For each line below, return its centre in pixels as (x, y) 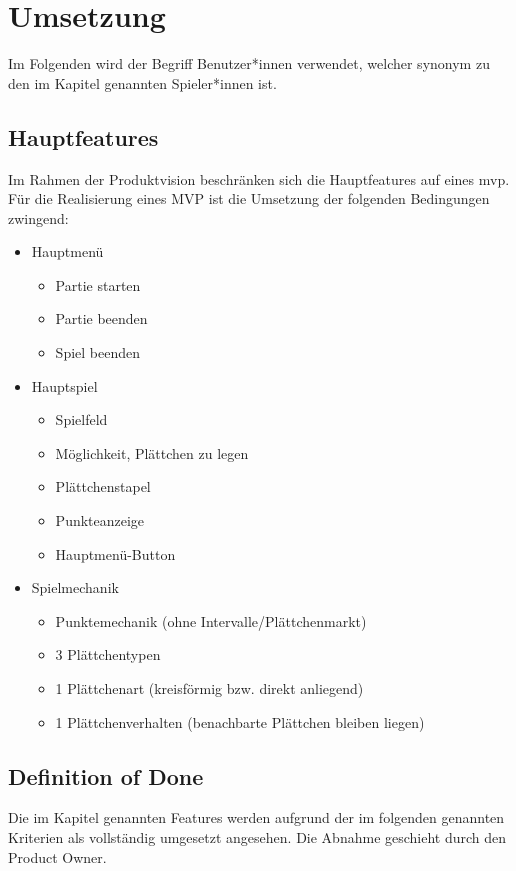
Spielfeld (81, 419)
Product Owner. (57, 856)
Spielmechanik (75, 587)
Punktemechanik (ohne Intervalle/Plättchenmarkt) (211, 620)
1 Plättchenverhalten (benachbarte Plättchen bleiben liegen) (240, 721)
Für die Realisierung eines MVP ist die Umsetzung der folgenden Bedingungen (249, 198)
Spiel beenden (97, 352)
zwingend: (38, 217)
